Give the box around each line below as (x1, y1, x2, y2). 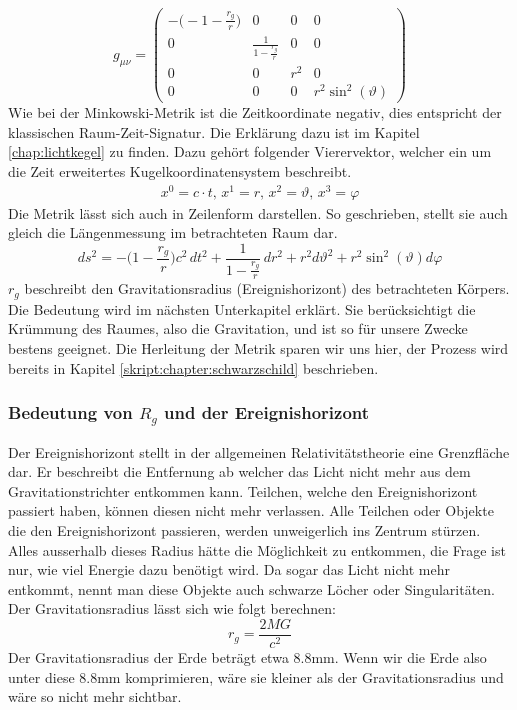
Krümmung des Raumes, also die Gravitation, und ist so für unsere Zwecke (8, 318, 468, 339)
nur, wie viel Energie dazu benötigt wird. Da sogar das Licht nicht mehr (8, 559, 450, 580)
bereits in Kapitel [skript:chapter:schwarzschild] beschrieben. (8, 357, 379, 378)
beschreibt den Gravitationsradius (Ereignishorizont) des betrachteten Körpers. (24, 278, 510, 299)
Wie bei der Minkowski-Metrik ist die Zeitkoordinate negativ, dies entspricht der (8, 102, 502, 123)
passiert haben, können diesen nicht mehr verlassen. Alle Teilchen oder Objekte (8, 500, 494, 521)
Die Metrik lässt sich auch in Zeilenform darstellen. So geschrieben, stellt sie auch (8, 202, 508, 223)
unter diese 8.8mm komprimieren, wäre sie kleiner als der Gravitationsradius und (8, 666, 504, 687)
